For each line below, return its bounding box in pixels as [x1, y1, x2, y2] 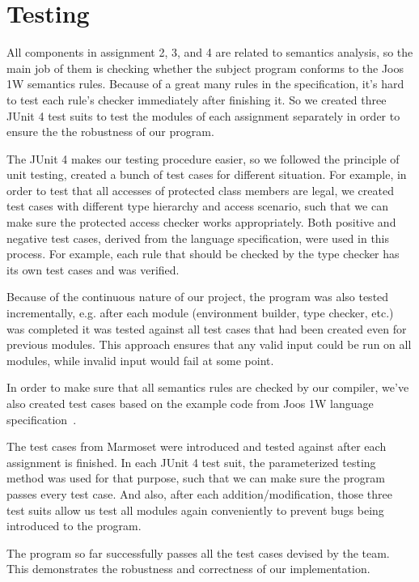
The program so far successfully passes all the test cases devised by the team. [6, 544, 390, 561]
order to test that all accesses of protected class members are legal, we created [6, 181, 394, 198]
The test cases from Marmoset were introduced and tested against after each [6, 438, 387, 455]
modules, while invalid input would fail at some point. [6, 351, 274, 368]
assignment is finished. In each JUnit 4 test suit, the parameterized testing [6, 453, 376, 470]
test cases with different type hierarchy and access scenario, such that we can [6, 198, 388, 215]
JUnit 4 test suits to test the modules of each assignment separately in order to [6, 107, 400, 124]
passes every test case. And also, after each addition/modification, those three [6, 485, 393, 502]
